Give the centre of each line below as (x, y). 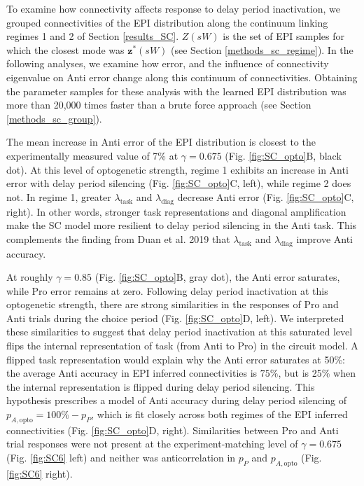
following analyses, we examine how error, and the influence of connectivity (168, 63)
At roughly (30, 277)
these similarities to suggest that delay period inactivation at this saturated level (180, 332)
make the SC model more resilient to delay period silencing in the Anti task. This (182, 225)
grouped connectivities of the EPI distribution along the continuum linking (167, 22)
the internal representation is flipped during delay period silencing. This (161, 386)
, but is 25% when (317, 373)
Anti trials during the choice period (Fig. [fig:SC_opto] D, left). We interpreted (175, 318)
